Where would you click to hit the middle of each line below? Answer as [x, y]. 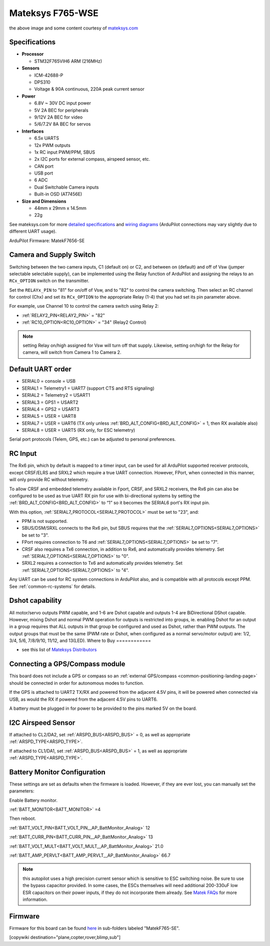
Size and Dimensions [44, 201]
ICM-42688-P [49, 75]
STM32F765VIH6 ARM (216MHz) [68, 61]
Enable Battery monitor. [33, 800]
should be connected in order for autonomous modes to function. [77, 683]
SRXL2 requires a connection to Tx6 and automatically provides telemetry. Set [102, 563]
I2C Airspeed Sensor [42, 723]
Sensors [31, 68]
